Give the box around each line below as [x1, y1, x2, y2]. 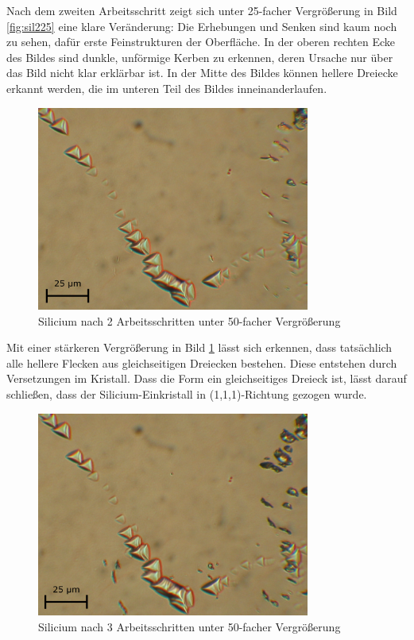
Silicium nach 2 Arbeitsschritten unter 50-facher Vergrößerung [38, 312, 341, 329]
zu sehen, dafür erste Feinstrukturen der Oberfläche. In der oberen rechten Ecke [6, 33, 396, 50]
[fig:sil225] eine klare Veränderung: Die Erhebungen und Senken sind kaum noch [6, 17, 397, 34]
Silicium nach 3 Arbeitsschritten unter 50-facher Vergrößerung [38, 618, 341, 634]
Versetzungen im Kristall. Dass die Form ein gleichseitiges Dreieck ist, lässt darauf [6, 370, 407, 387]
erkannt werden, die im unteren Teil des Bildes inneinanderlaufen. [6, 79, 327, 96]
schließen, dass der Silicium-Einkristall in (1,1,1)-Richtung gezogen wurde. [6, 385, 367, 402]
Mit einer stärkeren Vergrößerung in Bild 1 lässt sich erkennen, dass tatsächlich [6, 339, 393, 356]
